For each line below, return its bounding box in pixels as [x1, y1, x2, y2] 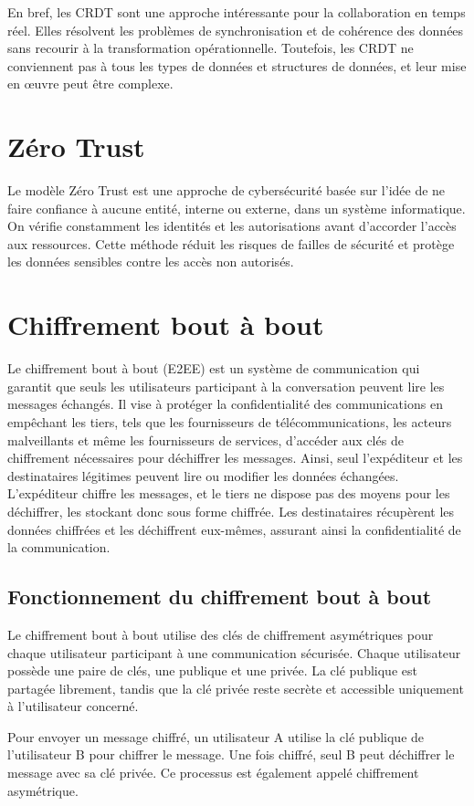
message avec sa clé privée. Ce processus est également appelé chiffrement [7, 763, 419, 782]
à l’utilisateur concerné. [7, 696, 139, 716]
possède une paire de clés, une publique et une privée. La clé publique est [7, 661, 417, 680]
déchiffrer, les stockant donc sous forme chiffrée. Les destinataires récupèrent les [7, 501, 455, 520]
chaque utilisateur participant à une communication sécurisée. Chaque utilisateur [7, 643, 461, 662]
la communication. [7, 538, 111, 557]
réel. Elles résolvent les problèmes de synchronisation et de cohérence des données [7, 20, 464, 39]
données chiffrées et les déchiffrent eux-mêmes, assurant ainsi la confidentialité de [7, 519, 461, 539]
